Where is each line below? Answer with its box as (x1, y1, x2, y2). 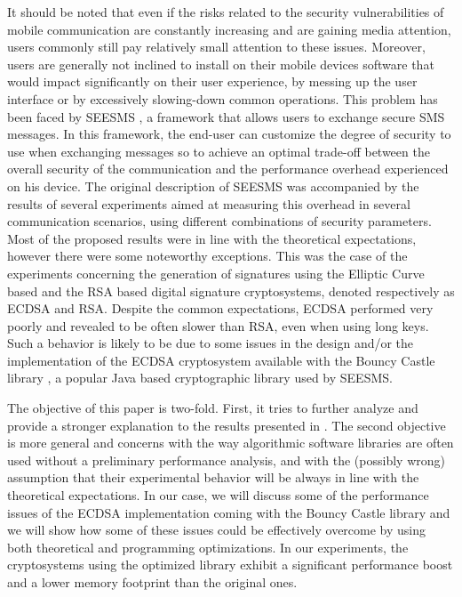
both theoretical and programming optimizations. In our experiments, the (7, 537, 409, 556)
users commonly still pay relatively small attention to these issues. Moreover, (7, 37, 426, 56)
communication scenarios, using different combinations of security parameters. (7, 212, 432, 230)
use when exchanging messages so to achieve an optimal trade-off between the (7, 141, 430, 160)
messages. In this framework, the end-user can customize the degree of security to (7, 125, 451, 143)
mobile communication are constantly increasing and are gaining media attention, (7, 20, 451, 38)
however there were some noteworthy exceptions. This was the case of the (7, 246, 408, 265)
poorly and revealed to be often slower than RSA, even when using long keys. (7, 316, 429, 335)
